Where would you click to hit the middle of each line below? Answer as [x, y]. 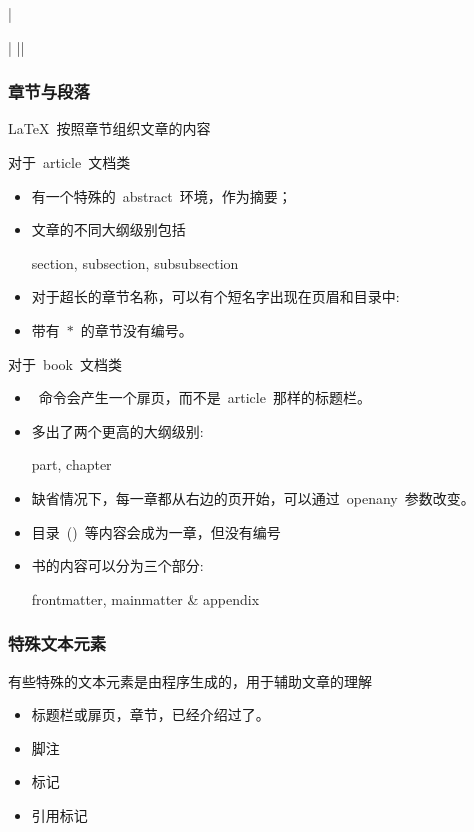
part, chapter [71, 464]
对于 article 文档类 [69, 162]
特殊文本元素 [57, 643]
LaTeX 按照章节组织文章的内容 [109, 128]
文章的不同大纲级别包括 [108, 229]
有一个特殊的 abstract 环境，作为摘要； [161, 195]
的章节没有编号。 [136, 329]
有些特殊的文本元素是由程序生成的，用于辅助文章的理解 [190, 680]
